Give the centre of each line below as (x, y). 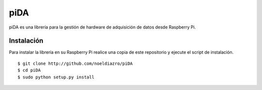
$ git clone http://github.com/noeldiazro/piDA (75, 63)
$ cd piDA (29, 70)
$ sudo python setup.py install (56, 77)
